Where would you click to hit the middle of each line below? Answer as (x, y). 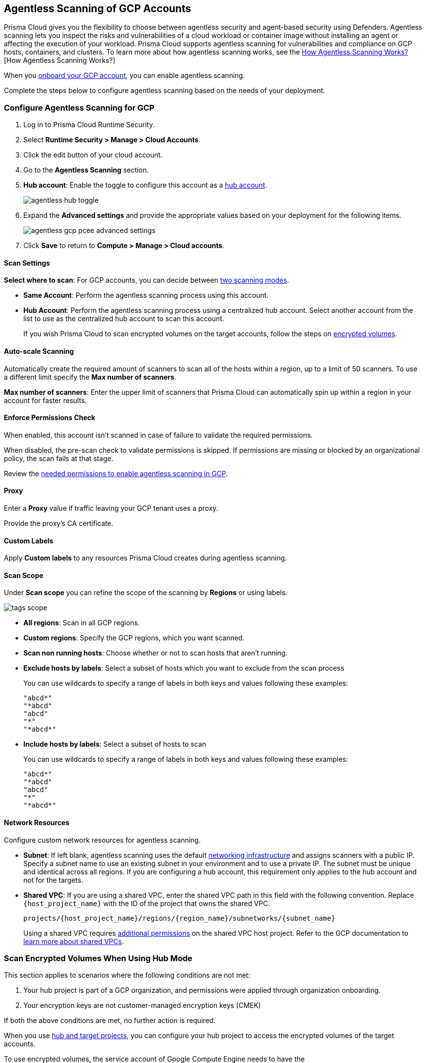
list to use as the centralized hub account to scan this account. (124, 319)
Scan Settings (27, 263)
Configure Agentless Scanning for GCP (79, 107)
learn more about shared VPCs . (74, 941)
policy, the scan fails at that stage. (59, 458)
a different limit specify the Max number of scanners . (90, 377)
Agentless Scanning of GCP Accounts (98, 9)
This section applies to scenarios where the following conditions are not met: (127, 975)
